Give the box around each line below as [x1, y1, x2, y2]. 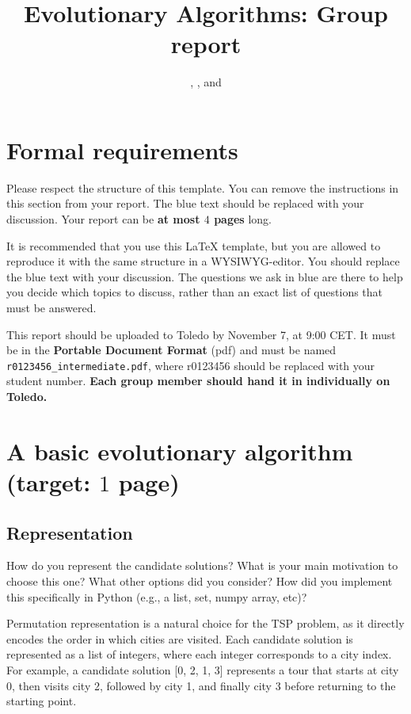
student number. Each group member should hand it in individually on [6, 372, 390, 389]
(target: [6, 466, 91, 498]
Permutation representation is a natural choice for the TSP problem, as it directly [6, 615, 405, 632]
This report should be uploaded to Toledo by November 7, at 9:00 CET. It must [6, 326, 396, 342]
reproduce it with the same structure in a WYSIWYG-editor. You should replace [6, 253, 400, 269]
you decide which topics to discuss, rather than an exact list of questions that [6, 284, 383, 300]
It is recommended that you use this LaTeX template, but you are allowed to [6, 237, 381, 254]
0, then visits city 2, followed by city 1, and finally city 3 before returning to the [6, 677, 396, 693]
